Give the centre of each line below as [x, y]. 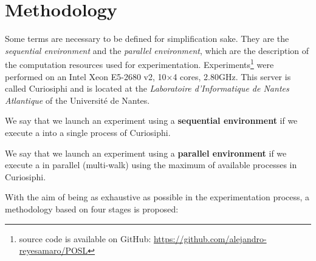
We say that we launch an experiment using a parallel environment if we [146, 153]
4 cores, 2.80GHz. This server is [232, 76]
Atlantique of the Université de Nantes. [77, 100]
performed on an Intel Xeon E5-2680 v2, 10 [86, 76]
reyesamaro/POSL [53, 250]
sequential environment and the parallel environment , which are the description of [157, 50]
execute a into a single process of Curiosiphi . [88, 132]
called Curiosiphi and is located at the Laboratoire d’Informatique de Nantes [147, 88]
